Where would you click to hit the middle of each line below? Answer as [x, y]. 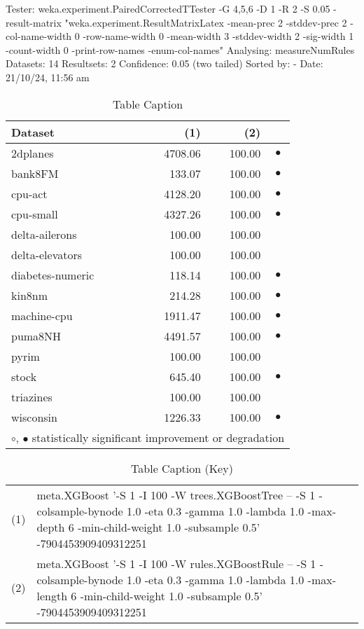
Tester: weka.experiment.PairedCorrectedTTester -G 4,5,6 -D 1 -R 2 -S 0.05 [168, 8]
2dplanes [33, 153]
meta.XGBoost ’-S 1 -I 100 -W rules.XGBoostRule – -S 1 [176, 563]
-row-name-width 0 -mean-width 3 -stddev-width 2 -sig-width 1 [218, 36]
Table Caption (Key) [182, 468]
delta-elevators [47, 254]
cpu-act [29, 193]
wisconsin [34, 417]
